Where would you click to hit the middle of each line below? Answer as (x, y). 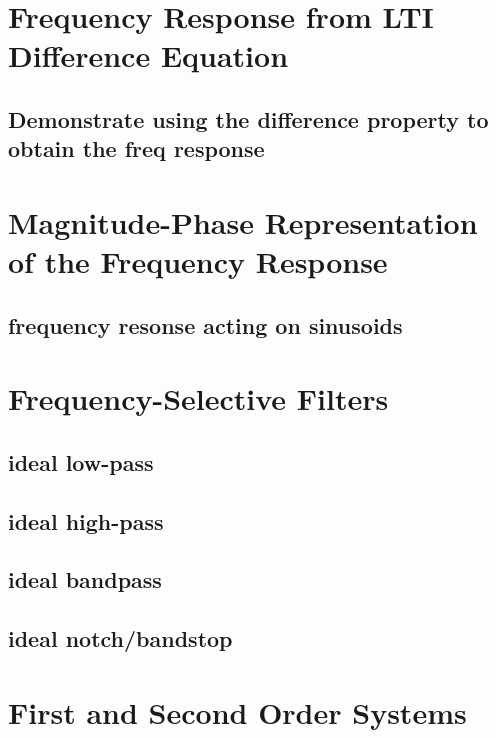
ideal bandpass (85, 579)
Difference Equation (148, 55)
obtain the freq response (136, 148)
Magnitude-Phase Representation (243, 221)
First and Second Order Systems (237, 711)
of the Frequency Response (198, 261)
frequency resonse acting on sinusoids (205, 324)
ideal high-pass (86, 520)
